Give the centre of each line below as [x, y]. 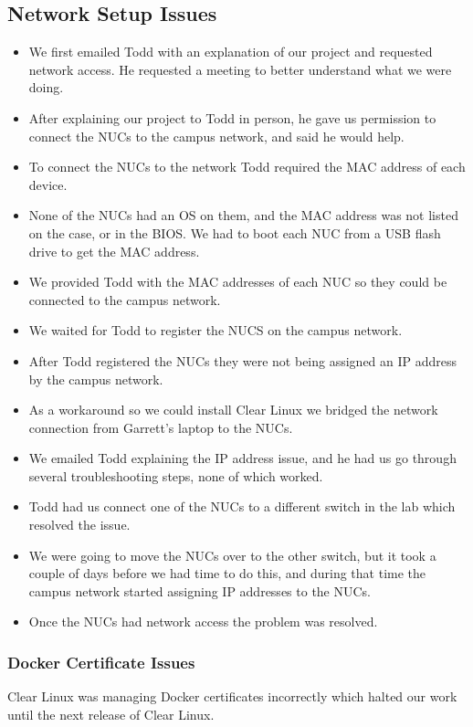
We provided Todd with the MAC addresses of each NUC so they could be [238, 282]
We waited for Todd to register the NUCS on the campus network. [215, 330]
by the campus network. [96, 379]
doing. [46, 87]
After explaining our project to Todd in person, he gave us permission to [232, 117]
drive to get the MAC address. [114, 251]
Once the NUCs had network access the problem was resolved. [203, 622]
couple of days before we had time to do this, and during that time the [227, 573]
